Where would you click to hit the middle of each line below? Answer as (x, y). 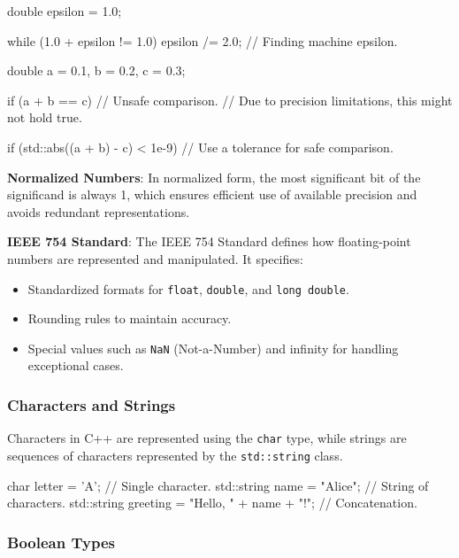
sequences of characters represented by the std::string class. (175, 455)
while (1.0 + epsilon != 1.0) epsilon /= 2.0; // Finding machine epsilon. (203, 40)
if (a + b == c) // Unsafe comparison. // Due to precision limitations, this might (230, 100)
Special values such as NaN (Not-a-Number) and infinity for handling (213, 348)
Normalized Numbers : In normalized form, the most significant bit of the (214, 177)
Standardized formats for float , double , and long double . (188, 288)
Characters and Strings (92, 404)
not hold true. (45, 117)
